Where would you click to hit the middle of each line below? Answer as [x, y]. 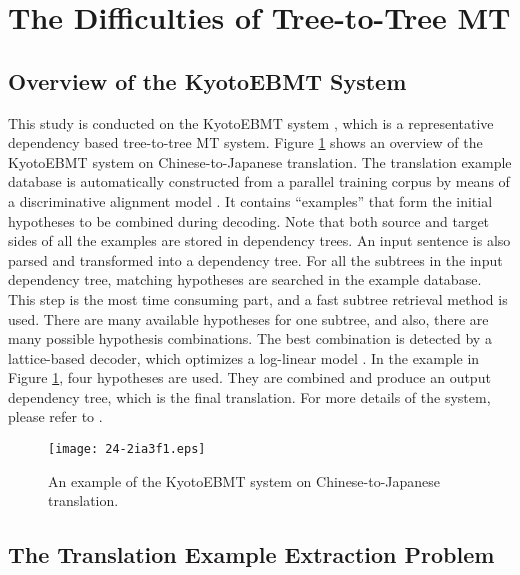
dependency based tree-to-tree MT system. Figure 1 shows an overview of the [245, 142]
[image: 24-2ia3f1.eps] [127, 449]
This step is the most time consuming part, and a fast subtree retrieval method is [258, 298]
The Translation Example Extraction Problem [251, 554]
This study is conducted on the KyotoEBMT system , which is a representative [251, 122]
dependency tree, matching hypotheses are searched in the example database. [245, 279]
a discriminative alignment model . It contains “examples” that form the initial [250, 200]
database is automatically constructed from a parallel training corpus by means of [259, 181]
